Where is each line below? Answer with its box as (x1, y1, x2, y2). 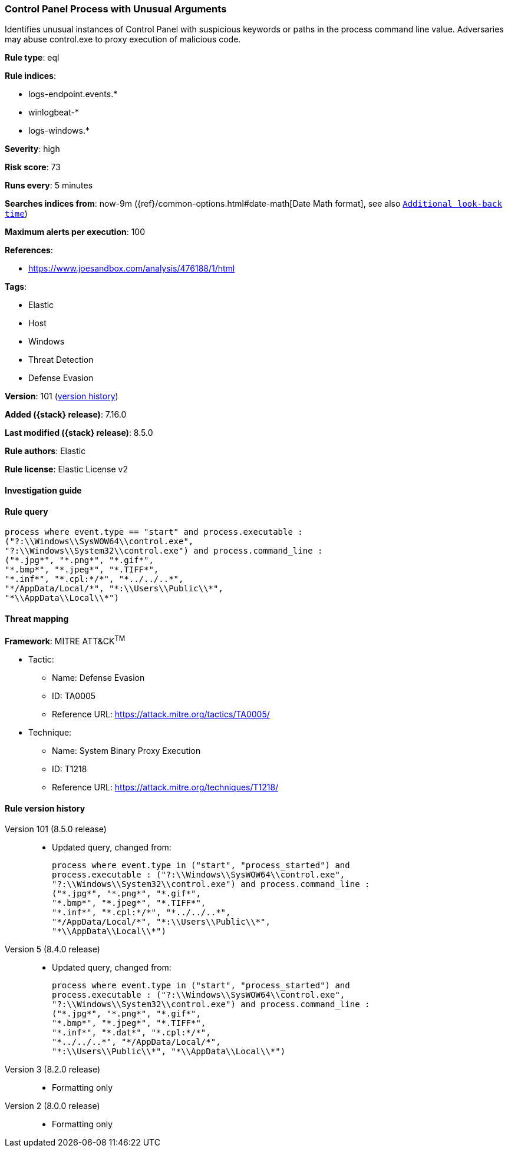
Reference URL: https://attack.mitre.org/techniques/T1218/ (52, 782, 279, 793)
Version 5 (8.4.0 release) (5, 944, 100, 955)
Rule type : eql (5, 52, 60, 63)
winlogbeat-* (28, 107, 79, 118)
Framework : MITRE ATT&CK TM (5, 634, 126, 647)
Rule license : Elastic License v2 (5, 464, 128, 475)
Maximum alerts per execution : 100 (5, 227, 146, 237)
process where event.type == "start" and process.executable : (5, 527, 303, 537)
